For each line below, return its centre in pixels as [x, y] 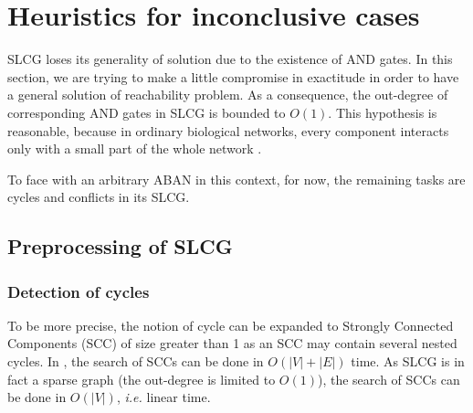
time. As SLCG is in [408, 361]
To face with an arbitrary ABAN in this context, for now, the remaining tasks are [236, 179]
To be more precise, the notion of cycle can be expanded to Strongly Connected [231, 325]
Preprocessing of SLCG [120, 246]
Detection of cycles [79, 291]
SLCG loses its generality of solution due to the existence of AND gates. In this [230, 59]
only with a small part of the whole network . [135, 148]
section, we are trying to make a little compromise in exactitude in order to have [233, 76]
